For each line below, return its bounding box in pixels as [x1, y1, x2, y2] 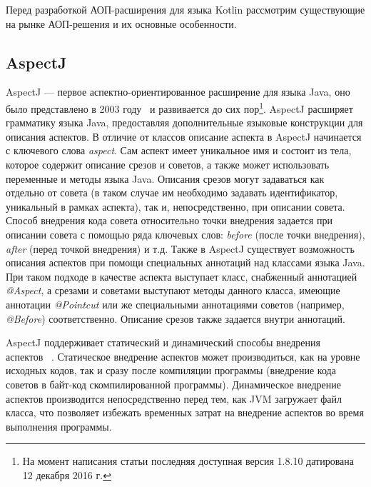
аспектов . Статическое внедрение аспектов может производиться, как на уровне [6, 348, 360, 363]
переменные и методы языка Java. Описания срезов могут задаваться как [6, 171, 325, 186]
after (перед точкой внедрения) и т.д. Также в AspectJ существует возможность [6, 241, 355, 256]
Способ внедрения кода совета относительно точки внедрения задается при [6, 213, 332, 228]
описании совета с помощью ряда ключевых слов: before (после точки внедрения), [6, 226, 365, 241]
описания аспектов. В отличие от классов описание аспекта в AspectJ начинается [6, 129, 362, 144]
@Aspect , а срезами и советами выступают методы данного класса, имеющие [6, 283, 340, 298]
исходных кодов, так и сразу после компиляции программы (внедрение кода [6, 363, 336, 378]
